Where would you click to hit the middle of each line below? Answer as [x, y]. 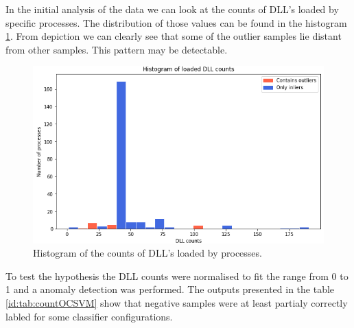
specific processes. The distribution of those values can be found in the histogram [176, 22]
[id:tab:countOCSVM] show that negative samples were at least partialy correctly [177, 303]
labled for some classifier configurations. [89, 316]
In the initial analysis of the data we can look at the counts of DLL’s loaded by [172, 9]
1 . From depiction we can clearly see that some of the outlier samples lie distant [174, 36]
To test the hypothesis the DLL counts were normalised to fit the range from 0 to [177, 276]
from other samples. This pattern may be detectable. [117, 49]
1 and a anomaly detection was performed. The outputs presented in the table [170, 289]
